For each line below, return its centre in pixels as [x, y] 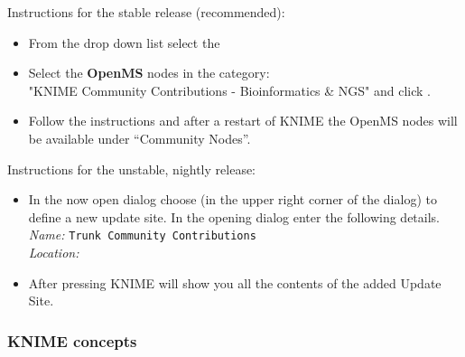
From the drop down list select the [124, 42]
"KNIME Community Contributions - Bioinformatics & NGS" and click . [230, 90]
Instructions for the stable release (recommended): [146, 12]
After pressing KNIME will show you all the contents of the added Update [235, 282]
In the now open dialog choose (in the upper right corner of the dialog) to [232, 199]
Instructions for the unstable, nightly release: [132, 169]
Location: [54, 252]
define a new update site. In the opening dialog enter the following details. [234, 216]
